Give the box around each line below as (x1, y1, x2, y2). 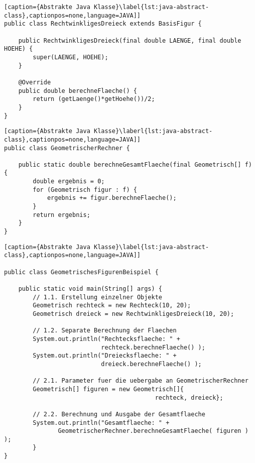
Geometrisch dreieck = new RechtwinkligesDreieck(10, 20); (33, 310, 234, 317)
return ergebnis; (33, 211, 90, 218)
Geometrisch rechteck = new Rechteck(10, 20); (33, 302, 191, 309)
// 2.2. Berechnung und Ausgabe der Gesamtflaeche (33, 410, 205, 418)
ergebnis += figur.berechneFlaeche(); (47, 194, 177, 202)
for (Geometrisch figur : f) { (33, 186, 137, 193)
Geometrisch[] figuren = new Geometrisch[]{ (33, 385, 184, 393)
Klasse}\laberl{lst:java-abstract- (93, 128, 213, 135)
